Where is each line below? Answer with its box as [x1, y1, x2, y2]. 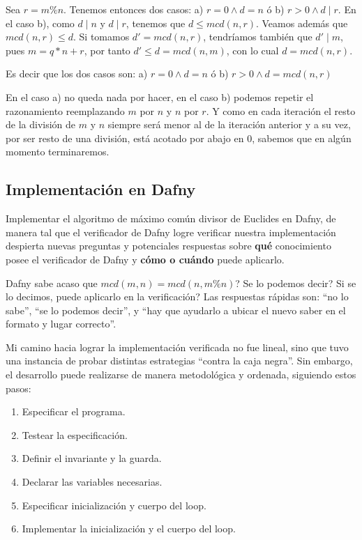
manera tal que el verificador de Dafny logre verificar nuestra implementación [6, 224, 336, 239]
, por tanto [84, 43, 130, 57]
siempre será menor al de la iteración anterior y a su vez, [107, 117, 351, 132]
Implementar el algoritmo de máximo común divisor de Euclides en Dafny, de [6, 211, 336, 226]
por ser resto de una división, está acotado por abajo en [6, 130, 244, 145]
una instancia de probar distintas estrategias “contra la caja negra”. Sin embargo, [6, 353, 353, 368]
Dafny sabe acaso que [6, 275, 98, 290]
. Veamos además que [255, 15, 348, 30]
